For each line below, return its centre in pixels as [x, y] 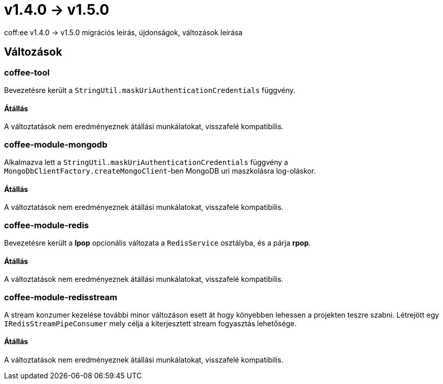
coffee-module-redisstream [61, 297]
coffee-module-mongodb [56, 144]
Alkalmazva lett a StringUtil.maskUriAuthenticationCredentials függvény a [146, 162]
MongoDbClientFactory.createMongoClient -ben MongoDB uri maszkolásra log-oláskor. [160, 171]
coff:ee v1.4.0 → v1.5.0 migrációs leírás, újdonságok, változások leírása [124, 32]
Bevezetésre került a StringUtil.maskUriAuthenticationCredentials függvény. [150, 90]
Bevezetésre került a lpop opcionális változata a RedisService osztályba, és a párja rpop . [157, 243]
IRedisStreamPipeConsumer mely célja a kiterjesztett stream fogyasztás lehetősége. [150, 323]
